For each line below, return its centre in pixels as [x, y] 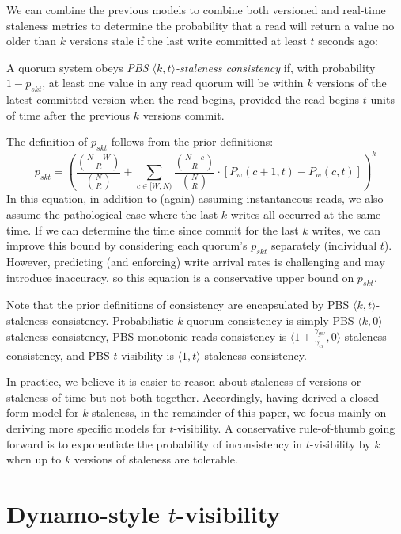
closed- [366, 397]
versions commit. [183, 114]
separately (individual [324, 245]
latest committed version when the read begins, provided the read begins [183, 99]
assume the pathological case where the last [112, 214]
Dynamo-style [83, 513]
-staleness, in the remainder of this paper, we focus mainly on [237, 412]
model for [56, 412]
